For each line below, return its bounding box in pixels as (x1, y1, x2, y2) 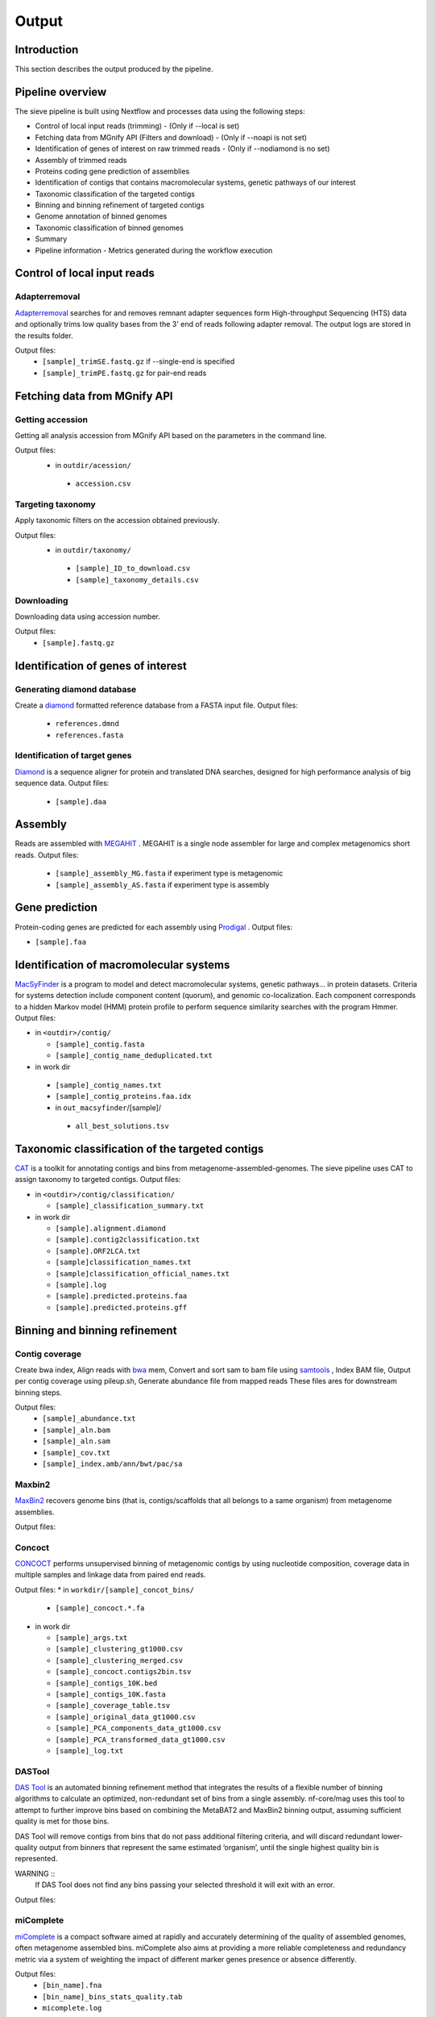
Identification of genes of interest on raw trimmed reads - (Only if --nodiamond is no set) (35, 144, 330, 153)
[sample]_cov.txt (42, 1448, 110, 1457)
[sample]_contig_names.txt (55, 1080, 162, 1089)
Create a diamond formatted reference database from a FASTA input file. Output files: (14, 700, 298, 710)
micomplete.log (42, 2003, 102, 2013)
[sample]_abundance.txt (42, 1414, 136, 1423)
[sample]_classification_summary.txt (55, 1201, 205, 1210)
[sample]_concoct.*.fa (55, 1604, 145, 1613)
